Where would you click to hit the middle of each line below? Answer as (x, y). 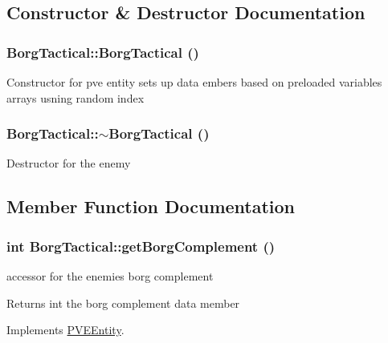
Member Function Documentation (151, 206)
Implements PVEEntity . (65, 330)
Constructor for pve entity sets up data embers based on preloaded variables (194, 82)
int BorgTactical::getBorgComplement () (141, 246)
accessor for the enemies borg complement (110, 276)
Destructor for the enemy (69, 163)
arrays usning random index (76, 97)
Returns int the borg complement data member (123, 303)
